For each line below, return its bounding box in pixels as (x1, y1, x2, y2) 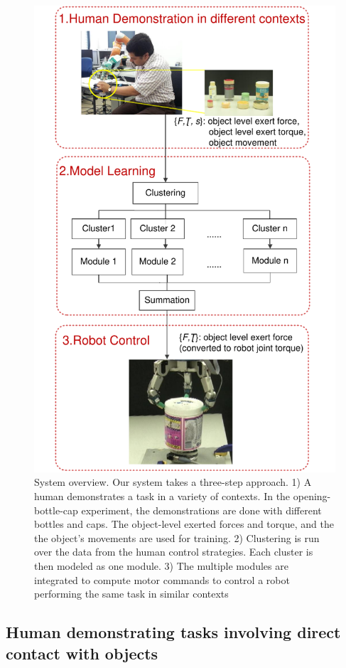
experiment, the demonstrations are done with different (81, 502, 322, 517)
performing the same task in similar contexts (34, 586, 229, 601)
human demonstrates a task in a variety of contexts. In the (34, 489, 291, 504)
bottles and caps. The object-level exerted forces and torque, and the (34, 516, 334, 531)
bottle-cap (34, 502, 78, 517)
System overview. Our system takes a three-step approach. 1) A (34, 475, 312, 489)
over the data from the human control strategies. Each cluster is (34, 544, 313, 559)
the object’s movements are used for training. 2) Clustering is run (34, 530, 320, 545)
